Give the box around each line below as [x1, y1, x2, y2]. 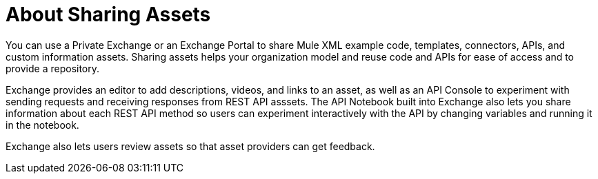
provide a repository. [6, 62, 100, 74]
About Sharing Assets [6, 3, 211, 26]
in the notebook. [6, 118, 79, 131]
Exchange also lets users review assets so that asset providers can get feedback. [6, 140, 375, 152]
